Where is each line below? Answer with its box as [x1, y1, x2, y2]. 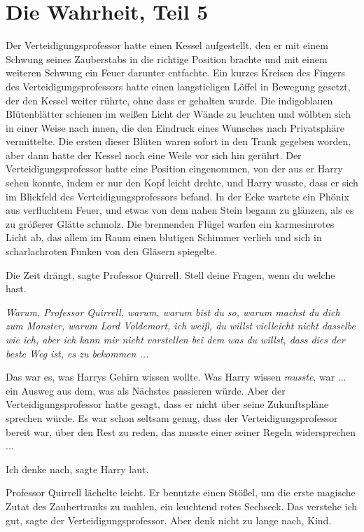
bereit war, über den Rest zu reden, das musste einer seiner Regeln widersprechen [6, 424, 356, 439]
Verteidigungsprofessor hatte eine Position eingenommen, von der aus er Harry [6, 161, 343, 176]
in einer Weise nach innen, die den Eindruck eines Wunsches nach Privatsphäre [6, 120, 344, 135]
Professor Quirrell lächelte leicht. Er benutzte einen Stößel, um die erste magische [6, 485, 356, 500]
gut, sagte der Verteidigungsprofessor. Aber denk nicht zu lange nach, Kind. [6, 512, 332, 527]
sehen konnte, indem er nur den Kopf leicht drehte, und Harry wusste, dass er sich [6, 175, 358, 190]
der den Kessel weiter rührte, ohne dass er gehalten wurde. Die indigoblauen [6, 93, 333, 107]
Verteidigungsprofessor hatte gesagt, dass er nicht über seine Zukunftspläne [6, 397, 329, 411]
